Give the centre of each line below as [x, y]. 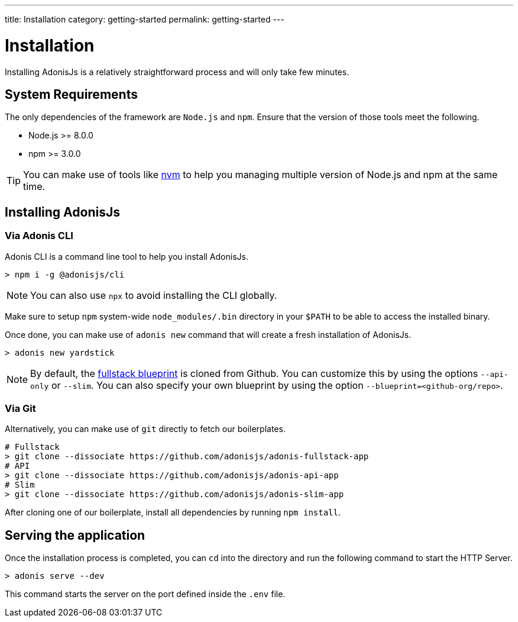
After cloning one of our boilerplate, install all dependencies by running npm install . [173, 513]
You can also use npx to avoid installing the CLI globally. [154, 295]
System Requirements [71, 94]
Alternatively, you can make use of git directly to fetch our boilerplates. [145, 429]
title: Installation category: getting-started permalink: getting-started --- [145, 19]
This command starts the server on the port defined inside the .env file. [145, 594]
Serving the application [75, 535]
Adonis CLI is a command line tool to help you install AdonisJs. [127, 256]
